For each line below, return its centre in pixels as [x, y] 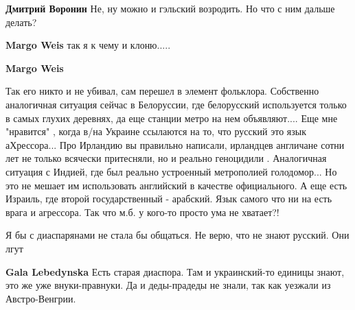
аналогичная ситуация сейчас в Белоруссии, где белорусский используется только [176, 104]
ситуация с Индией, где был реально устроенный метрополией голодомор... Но [171, 171]
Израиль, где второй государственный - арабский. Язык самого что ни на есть [169, 199]
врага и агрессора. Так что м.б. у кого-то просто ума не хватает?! [142, 212]
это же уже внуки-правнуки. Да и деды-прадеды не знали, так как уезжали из [168, 285]
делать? [21, 22]
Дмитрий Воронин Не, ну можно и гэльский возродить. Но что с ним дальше [170, 8]
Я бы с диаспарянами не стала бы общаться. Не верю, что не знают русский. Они [177, 235]
